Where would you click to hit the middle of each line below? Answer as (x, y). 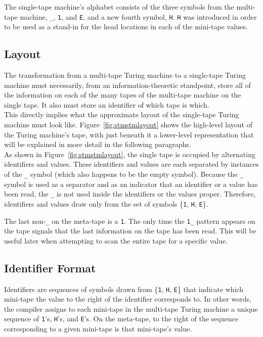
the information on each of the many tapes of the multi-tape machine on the (123, 95)
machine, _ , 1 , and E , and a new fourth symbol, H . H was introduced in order (138, 16)
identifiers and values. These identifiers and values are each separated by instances (131, 164)
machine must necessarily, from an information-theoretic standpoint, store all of (127, 85)
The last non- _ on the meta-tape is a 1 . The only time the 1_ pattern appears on (130, 221)
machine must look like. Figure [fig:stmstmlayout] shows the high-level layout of (128, 125)
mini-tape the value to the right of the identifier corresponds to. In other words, (128, 299)
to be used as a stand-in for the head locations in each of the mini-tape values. (126, 27)
